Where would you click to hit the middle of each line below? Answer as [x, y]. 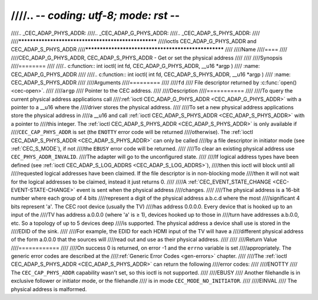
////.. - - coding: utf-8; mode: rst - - [95, 15]
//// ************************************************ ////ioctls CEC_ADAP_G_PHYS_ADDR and [134, 41]
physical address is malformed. [49, 289]
